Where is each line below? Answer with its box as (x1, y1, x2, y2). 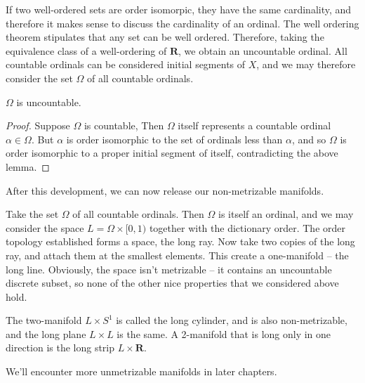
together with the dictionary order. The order (149, 220, 345, 235)
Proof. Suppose (6, 118, 70, 133)
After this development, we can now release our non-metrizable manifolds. (6, 183, 324, 197)
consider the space (6, 220, 84, 235)
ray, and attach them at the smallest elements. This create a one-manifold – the (6, 247, 349, 262)
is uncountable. (16, 94, 81, 109)
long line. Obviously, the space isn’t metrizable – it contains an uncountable (6, 261, 332, 276)
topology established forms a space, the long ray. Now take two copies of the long (6, 234, 355, 249)
